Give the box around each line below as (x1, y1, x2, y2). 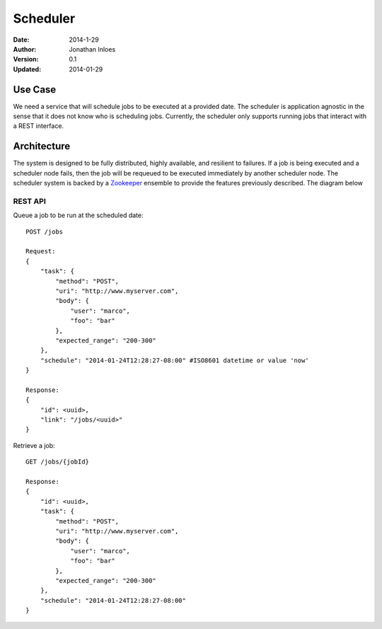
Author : (13, 45, 37, 53)
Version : (13, 55, 39, 64)
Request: (25, 248, 56, 255)
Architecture (13, 140, 71, 152)
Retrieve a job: (13, 441, 56, 449)
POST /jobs (25, 227, 64, 236)
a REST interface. (13, 122, 64, 130)
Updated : (13, 64, 42, 74)
